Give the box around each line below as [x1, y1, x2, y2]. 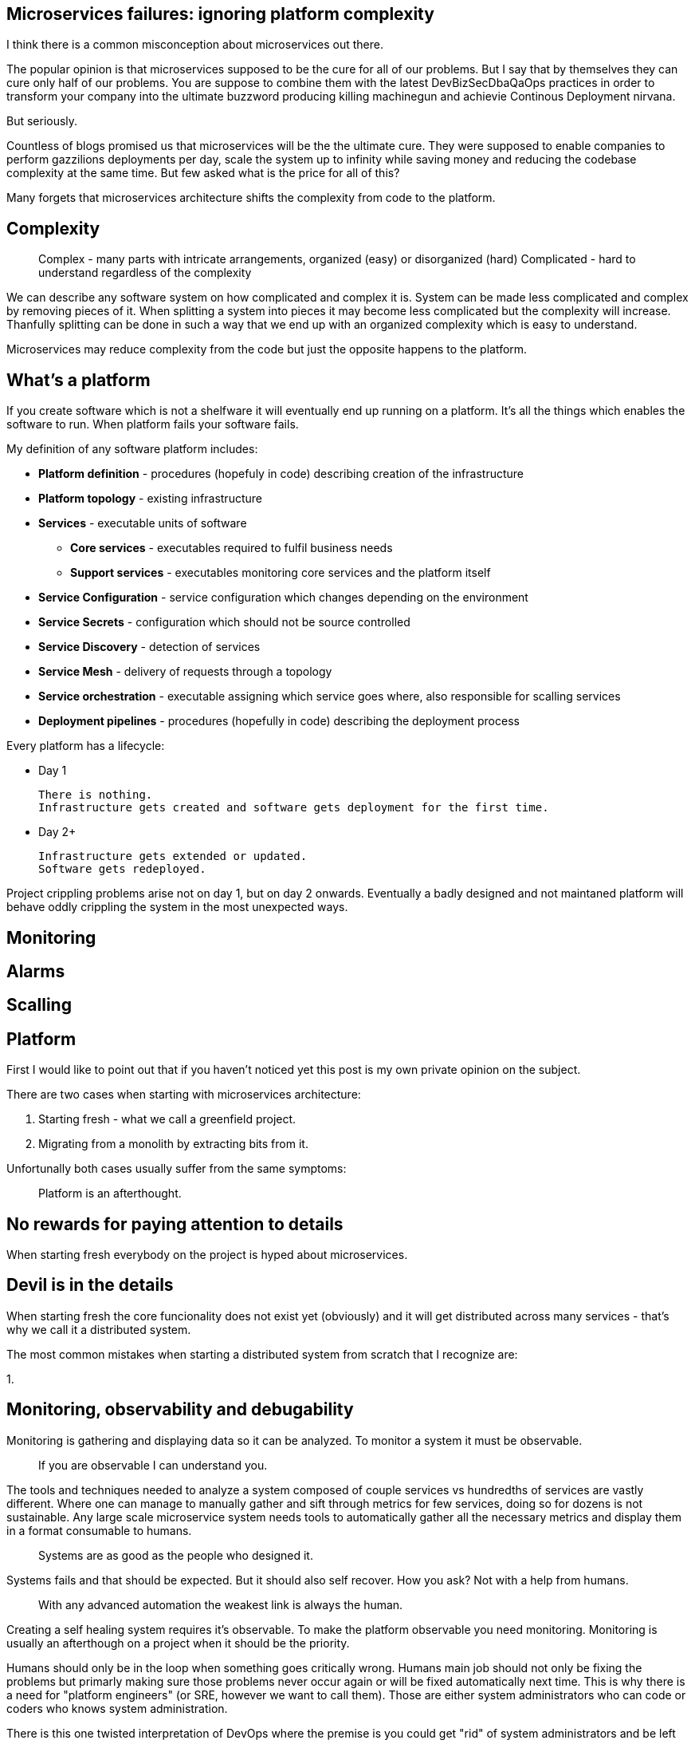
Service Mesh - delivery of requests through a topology [38, 665, 332, 679]
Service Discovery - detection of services [38, 640, 261, 654]
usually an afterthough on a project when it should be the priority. [6, 1635, 350, 1650]
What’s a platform [6, 369, 151, 390]
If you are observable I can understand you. [38, 1458, 268, 1472]
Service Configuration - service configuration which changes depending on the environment [38, 590, 528, 605]
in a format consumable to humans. [6, 1523, 192, 1537]
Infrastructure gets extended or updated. [38, 850, 308, 863]
